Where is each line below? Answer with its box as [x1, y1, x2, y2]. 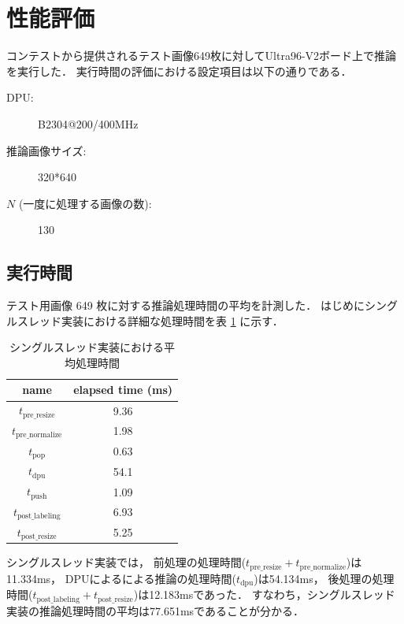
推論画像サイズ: [6, 142, 87, 158]
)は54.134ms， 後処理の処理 [254, 570, 395, 586]
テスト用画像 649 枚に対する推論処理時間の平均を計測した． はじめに [6, 297, 365, 314]
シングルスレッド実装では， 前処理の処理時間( [6, 554, 246, 570]
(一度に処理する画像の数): [18, 195, 152, 211]
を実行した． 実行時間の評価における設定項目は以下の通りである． [6, 62, 352, 79]
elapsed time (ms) [73, 381, 173, 398]
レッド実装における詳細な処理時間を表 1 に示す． [28, 312, 284, 329]
